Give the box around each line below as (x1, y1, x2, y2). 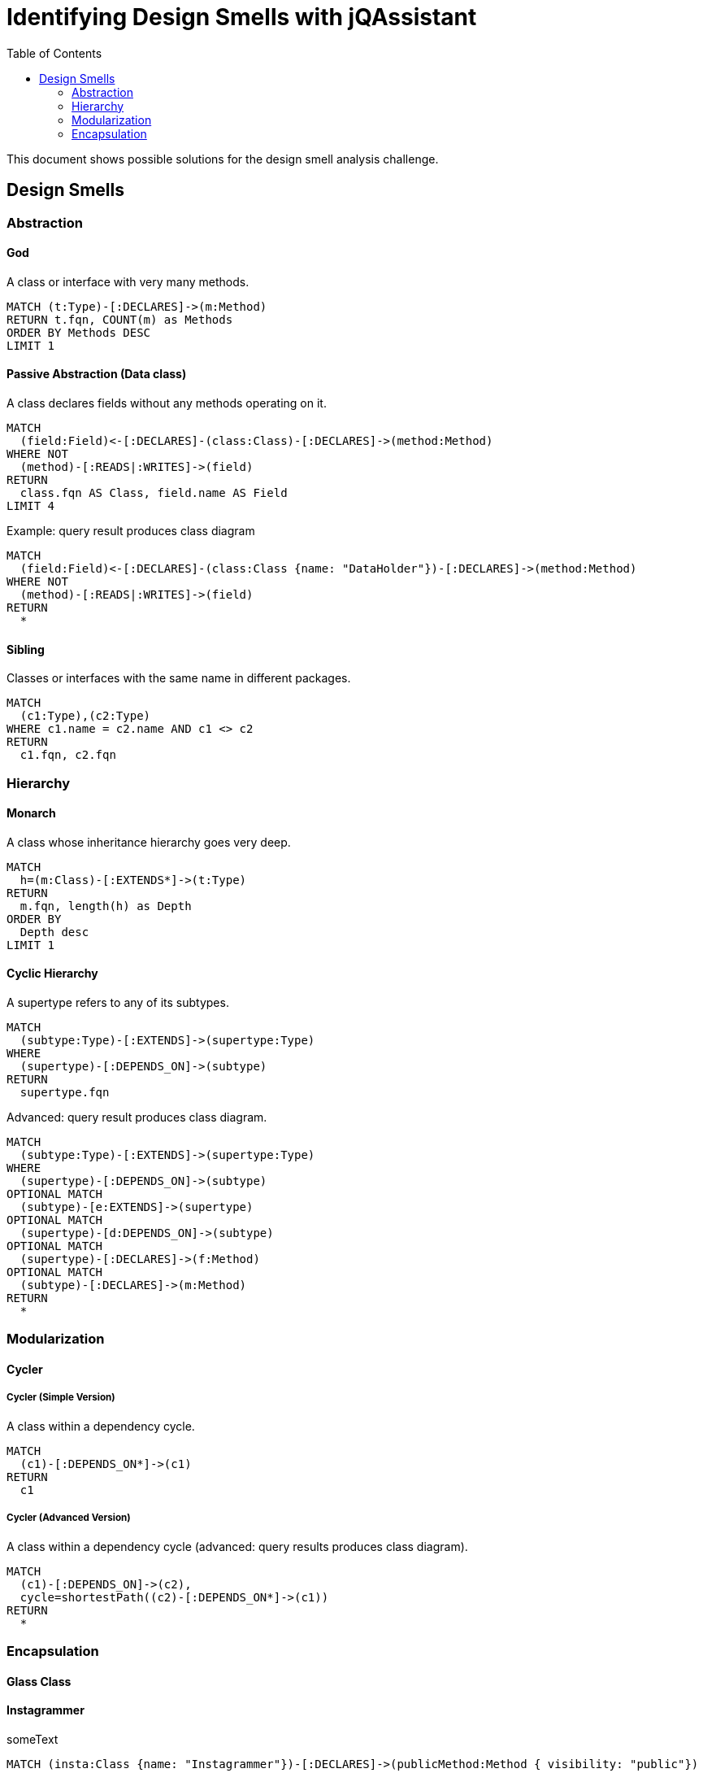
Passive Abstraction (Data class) (7, 367, 187, 381)
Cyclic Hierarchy (7, 966, 98, 981)
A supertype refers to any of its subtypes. (7, 995, 229, 1010)
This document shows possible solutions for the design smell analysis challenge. (7, 151, 439, 166)
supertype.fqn (20, 1086, 110, 1100)
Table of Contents (7, 46, 102, 60)
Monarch (7, 806, 56, 821)
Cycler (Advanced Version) (7, 1512, 131, 1524)
